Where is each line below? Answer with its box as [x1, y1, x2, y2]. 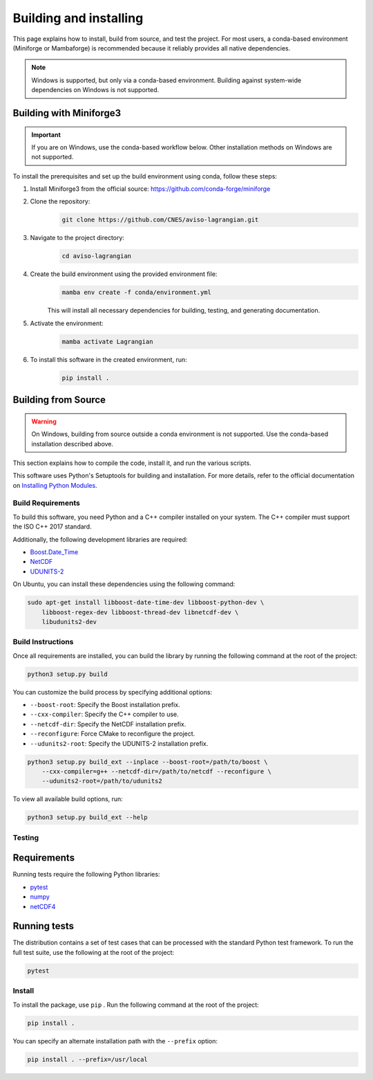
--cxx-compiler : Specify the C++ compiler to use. [30, 710, 179, 719]
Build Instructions [12, 637, 74, 647]
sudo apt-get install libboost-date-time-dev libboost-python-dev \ [27, 598, 265, 607]
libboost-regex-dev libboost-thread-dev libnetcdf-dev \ [41, 608, 239, 616]
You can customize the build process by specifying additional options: [12, 688, 213, 696]
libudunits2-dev [41, 618, 97, 625]
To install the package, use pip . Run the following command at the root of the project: [12, 1000, 259, 1009]
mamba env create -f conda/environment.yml [61, 289, 212, 297]
